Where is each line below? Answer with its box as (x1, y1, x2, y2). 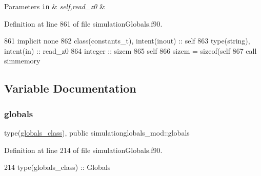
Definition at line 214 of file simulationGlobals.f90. (4, 144, 163, 155)
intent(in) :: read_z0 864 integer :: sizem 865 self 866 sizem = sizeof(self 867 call (4, 45, 257, 56)
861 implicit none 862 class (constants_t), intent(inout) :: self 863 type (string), (4, 35, 250, 46)
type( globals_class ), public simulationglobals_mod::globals (4, 127, 190, 138)
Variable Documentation (4, 80, 136, 96)
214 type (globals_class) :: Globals (4, 162, 111, 172)
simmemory (4, 55, 41, 66)
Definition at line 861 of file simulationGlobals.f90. (4, 18, 163, 29)
